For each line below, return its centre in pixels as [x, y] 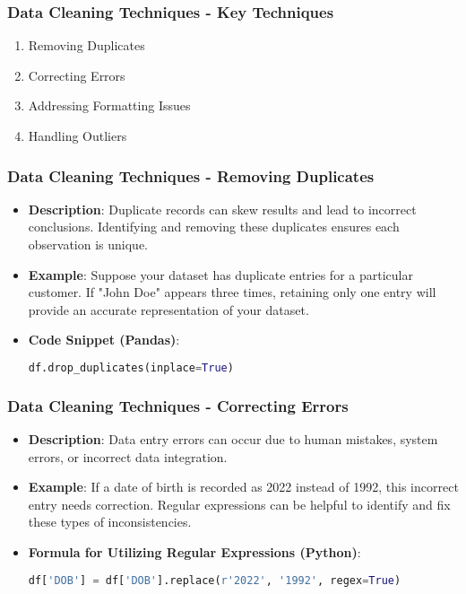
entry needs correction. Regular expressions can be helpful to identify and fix [239, 504]
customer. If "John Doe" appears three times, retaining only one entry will [232, 292]
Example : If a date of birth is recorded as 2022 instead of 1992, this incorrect [243, 487]
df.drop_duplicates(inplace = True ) [131, 367]
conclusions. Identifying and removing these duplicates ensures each [214, 227]
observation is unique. [88, 244]
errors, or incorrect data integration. [128, 456]
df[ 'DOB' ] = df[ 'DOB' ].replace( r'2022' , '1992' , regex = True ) [215, 580]
